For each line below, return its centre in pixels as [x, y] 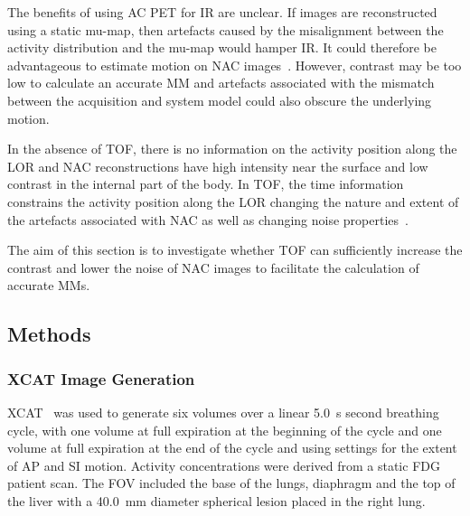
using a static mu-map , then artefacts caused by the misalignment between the [226, 29]
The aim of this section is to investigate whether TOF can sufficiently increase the [235, 250]
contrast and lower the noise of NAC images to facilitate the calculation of [213, 267]
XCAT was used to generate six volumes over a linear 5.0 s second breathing [223, 412]
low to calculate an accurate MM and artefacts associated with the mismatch [221, 83]
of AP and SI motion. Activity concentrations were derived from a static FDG [224, 465]
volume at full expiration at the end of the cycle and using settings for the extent [232, 448]
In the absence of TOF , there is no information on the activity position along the [232, 149]
